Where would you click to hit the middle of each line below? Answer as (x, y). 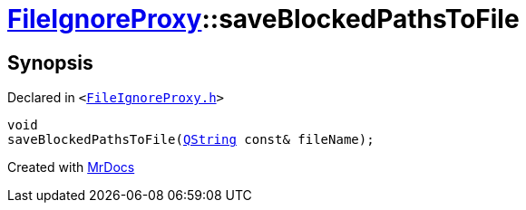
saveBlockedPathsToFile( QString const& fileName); (191, 140)
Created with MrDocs (71, 167)
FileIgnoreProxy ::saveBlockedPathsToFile (263, 19)
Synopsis (50, 62)
